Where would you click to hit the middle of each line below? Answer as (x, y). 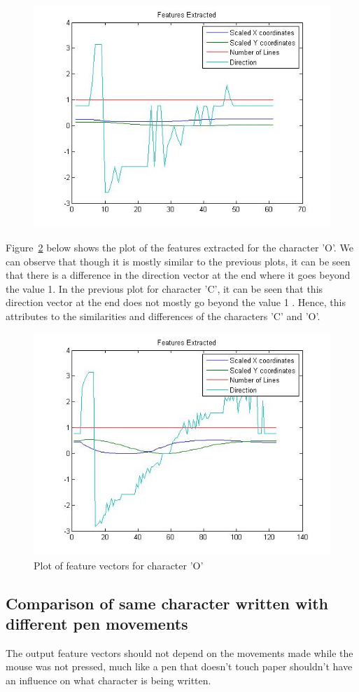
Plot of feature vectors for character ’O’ (119, 565)
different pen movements (97, 623)
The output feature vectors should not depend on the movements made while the (179, 652)
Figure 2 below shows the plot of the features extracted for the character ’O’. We (179, 248)
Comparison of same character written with (167, 603)
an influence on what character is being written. (108, 680)
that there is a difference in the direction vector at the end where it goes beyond (178, 275)
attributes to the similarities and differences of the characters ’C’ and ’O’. (163, 316)
